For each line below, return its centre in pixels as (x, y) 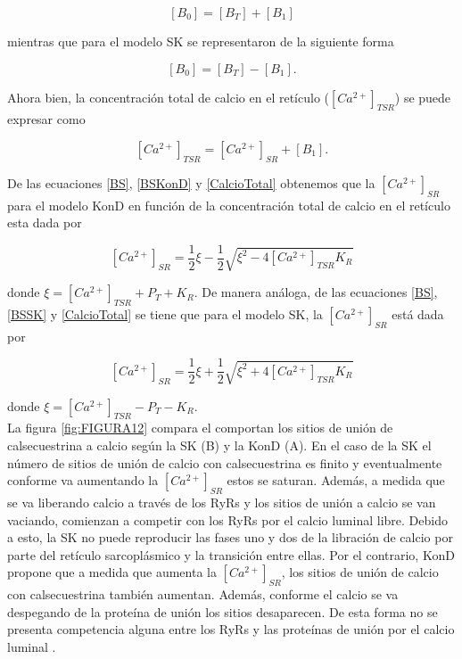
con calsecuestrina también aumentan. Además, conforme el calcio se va (203, 594)
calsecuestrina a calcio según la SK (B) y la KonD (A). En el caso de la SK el (219, 445)
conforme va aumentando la (83, 480)
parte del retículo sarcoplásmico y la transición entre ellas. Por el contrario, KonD (231, 554)
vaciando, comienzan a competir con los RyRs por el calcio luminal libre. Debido (227, 519)
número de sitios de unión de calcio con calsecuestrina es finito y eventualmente (225, 462)
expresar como (46, 119)
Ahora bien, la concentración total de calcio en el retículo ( (168, 97)
